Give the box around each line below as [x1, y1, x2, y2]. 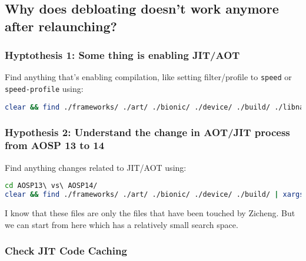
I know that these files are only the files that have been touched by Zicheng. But [5, 207, 295, 219]
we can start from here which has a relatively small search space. [5, 218, 238, 230]
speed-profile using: [5, 82, 84, 95]
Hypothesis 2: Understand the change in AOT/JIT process [5, 124, 290, 139]
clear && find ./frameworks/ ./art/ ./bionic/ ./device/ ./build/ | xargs [5, 190, 304, 199]
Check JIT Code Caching [5, 243, 127, 258]
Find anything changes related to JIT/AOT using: [5, 161, 187, 173]
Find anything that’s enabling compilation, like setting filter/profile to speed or [5, 71, 292, 83]
